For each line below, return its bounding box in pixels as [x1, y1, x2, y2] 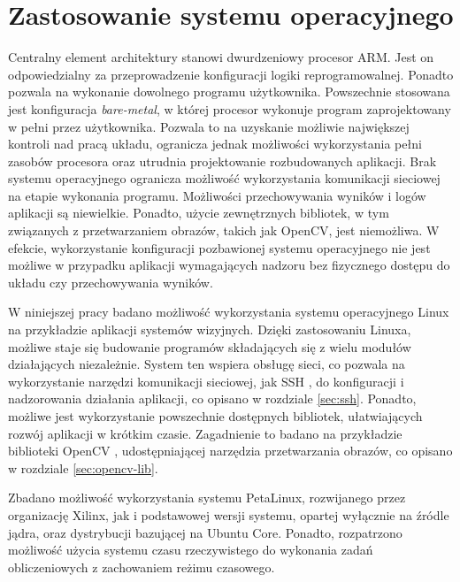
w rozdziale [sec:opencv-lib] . [8, 458, 158, 477]
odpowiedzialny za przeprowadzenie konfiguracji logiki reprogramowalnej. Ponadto [8, 65, 454, 83]
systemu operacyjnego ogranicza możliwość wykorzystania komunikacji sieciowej [8, 169, 441, 188]
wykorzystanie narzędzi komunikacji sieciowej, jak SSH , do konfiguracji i [8, 371, 404, 390]
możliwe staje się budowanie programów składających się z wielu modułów [8, 337, 411, 356]
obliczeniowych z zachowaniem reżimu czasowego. [8, 557, 275, 576]
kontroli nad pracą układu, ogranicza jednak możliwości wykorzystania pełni [8, 134, 422, 153]
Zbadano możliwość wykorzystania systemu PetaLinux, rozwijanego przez [8, 488, 406, 507]
